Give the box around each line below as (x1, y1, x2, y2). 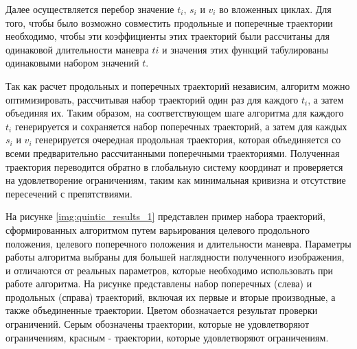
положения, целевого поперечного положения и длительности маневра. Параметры (5, 236, 352, 250)
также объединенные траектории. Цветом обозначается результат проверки (5, 303, 318, 317)
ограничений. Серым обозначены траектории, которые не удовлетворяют (5, 317, 310, 331)
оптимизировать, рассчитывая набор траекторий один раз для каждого (5, 92, 299, 106)
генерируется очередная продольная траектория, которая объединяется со (35, 132, 341, 147)
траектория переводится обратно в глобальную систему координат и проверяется (5, 159, 343, 173)
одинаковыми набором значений (5, 56, 139, 70)
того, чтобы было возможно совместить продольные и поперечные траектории (5, 15, 333, 29)
